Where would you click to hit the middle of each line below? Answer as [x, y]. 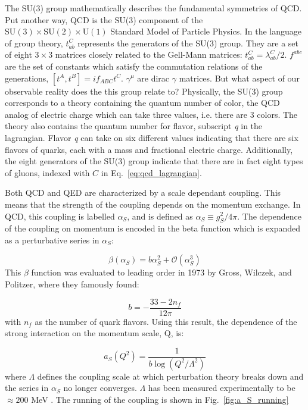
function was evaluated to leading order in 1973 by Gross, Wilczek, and [161, 272]
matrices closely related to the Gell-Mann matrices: [149, 54]
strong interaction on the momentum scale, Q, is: [94, 333]
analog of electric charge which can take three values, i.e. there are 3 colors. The [151, 114]
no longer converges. [100, 388]
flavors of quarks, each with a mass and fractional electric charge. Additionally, [149, 149]
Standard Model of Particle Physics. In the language [206, 31]
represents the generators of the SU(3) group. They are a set [188, 43]
